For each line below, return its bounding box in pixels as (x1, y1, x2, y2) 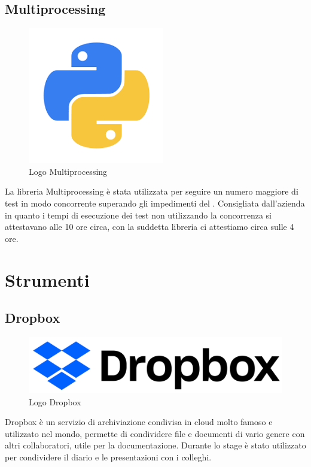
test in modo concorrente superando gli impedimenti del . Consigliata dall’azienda (5, 196, 305, 209)
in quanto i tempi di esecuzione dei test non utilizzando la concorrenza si (5, 208, 272, 221)
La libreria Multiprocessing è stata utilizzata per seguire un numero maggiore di (5, 185, 298, 198)
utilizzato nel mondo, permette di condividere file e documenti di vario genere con (5, 427, 305, 439)
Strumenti (5, 267, 90, 292)
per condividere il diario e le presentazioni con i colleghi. (5, 451, 212, 463)
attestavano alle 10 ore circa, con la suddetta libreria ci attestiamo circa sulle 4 (5, 220, 294, 233)
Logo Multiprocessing (29, 165, 108, 177)
